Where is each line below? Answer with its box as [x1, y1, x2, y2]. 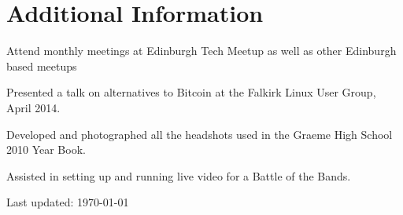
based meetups [6, 57, 77, 74]
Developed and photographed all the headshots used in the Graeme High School [6, 126, 393, 142]
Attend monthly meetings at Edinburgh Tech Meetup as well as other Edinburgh [6, 42, 397, 59]
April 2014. [6, 99, 61, 115]
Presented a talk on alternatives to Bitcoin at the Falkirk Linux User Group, [6, 84, 376, 100]
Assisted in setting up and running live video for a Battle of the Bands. [6, 167, 351, 184]
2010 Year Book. [6, 141, 86, 158]
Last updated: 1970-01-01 [6, 194, 129, 210]
